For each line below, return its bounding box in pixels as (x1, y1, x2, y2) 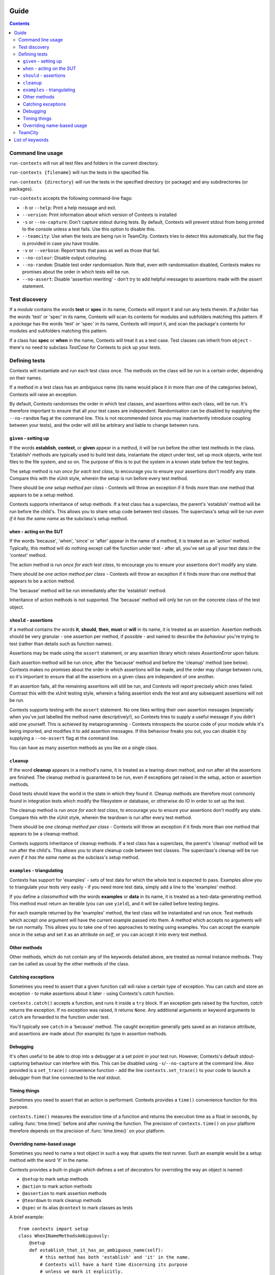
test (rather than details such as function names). (9, 641, 113, 647)
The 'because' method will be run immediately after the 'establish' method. (9, 587, 167, 594)
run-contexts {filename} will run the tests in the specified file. (9, 169, 150, 175)
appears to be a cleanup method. (9, 831, 79, 837)
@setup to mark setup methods (22, 1176, 89, 1182)
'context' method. (9, 552, 47, 558)
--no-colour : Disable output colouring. (22, 254, 107, 261)
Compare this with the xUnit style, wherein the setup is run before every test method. (9, 475, 188, 481)
